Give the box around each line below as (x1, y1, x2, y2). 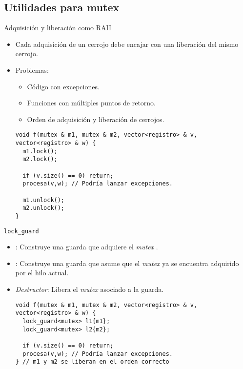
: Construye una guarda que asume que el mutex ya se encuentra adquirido (15, 258, 239, 268)
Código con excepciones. (27, 81, 100, 91)
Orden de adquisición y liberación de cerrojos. (27, 114, 164, 124)
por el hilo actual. (15, 267, 69, 278)
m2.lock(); (22, 156, 58, 163)
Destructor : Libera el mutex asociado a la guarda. (15, 284, 164, 294)
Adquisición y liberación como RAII (4, 22, 112, 33)
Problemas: (15, 64, 49, 75)
